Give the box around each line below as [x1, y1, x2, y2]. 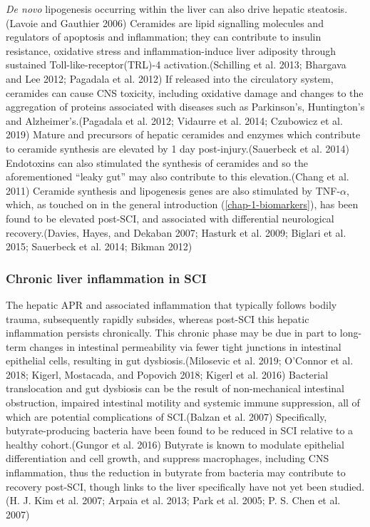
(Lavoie [6, 15, 38, 30]
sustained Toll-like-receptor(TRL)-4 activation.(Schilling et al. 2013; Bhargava [6, 57, 346, 72]
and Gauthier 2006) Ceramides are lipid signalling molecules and [41, 15, 324, 30]
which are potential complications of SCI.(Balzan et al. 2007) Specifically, [6, 409, 327, 424]
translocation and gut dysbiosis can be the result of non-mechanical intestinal [6, 381, 345, 396]
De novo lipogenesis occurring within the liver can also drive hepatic [6, 1, 304, 16]
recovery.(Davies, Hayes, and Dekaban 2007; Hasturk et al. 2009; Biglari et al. [6, 225, 346, 240]
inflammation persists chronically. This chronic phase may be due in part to [6, 325, 337, 340]
